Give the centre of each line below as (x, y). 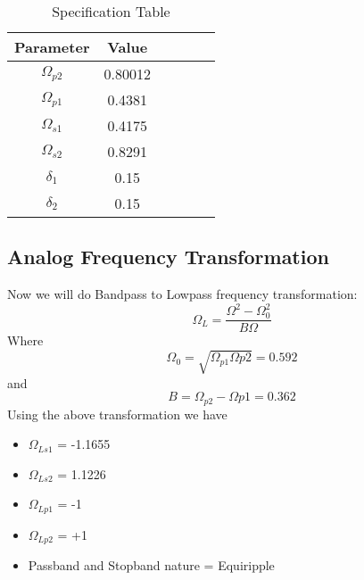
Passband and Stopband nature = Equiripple (151, 565)
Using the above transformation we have (117, 414)
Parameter (52, 47)
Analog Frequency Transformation (168, 257)
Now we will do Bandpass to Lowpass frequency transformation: (182, 294)
